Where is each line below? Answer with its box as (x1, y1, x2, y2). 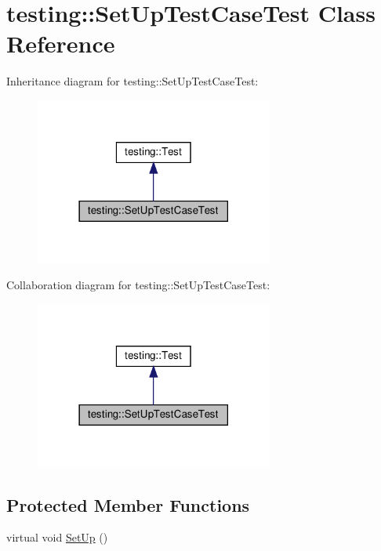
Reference (6, 27, 115, 60)
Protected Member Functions (6, 492, 250, 517)
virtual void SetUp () (6, 529, 108, 546)
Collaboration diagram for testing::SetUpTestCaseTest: (6, 277, 270, 293)
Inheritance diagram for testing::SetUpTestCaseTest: (6, 73, 259, 89)
